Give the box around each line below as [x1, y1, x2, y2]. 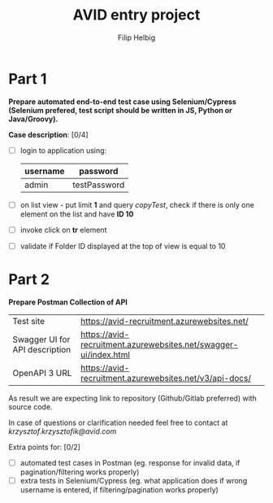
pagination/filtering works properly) [19, 466, 140, 477]
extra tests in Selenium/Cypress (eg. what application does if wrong [19, 475, 248, 485]
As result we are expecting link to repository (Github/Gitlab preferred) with [8, 393, 258, 403]
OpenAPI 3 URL [12, 367, 72, 378]
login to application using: [19, 145, 107, 155]
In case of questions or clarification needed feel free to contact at [8, 418, 228, 427]
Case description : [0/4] [8, 129, 89, 139]
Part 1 [8, 69, 47, 88]
